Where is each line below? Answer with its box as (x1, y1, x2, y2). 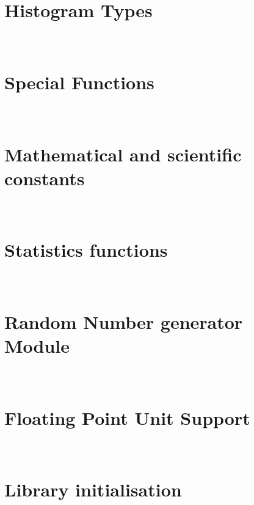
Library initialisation (4, 477, 182, 502)
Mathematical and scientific (4, 141, 242, 166)
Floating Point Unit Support (4, 405, 250, 430)
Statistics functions (4, 237, 168, 262)
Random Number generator (4, 309, 243, 334)
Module (4, 333, 70, 358)
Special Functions (4, 69, 154, 94)
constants (4, 165, 85, 190)
